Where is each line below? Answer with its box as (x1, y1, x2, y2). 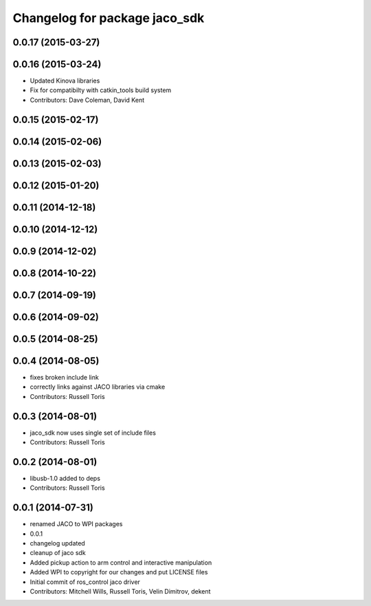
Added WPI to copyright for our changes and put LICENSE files (30, 568, 208, 576)
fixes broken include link (30, 373, 99, 381)
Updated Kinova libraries (30, 76, 100, 85)
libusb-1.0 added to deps (30, 474, 101, 482)
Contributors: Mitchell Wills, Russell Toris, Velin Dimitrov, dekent (30, 587, 211, 595)
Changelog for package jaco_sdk (12, 10, 205, 25)
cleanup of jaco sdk (30, 549, 86, 557)
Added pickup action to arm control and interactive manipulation (30, 558, 212, 567)
